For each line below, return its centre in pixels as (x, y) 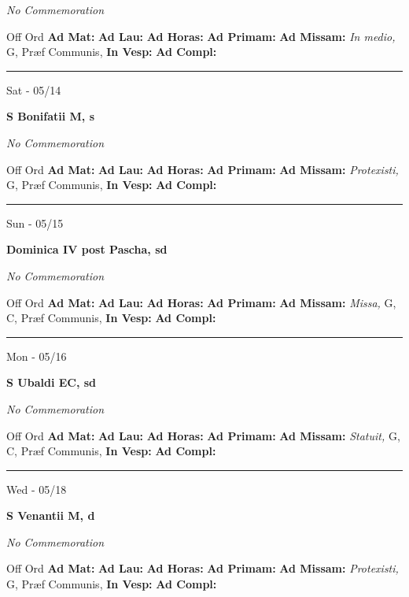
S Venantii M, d (51, 515)
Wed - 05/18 (37, 489)
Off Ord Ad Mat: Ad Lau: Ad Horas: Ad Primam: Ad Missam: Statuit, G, (203, 435)
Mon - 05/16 (37, 356)
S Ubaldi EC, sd (52, 382)
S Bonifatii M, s (50, 116)
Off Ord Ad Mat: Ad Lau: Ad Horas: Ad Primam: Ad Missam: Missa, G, (201, 302)
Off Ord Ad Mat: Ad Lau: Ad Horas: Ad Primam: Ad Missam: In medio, (201, 36)
